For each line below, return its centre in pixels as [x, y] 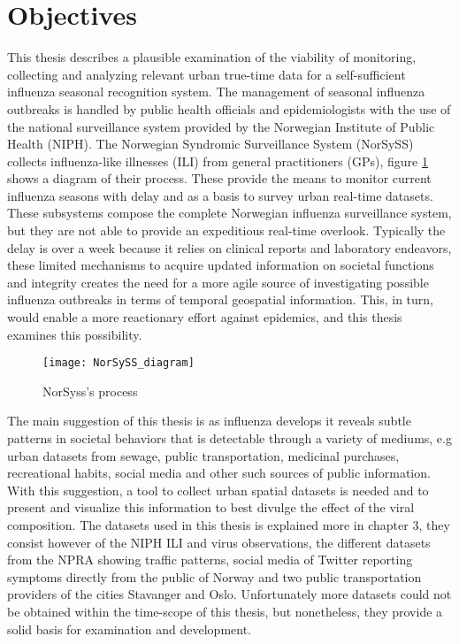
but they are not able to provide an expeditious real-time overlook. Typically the [226, 230]
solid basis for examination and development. [130, 629]
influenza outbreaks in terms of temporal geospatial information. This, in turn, [221, 299]
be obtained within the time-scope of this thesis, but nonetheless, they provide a [225, 611]
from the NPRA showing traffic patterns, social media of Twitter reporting [210, 560]
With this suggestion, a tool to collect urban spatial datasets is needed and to [218, 490]
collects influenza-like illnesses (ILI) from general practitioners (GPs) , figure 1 [218, 161]
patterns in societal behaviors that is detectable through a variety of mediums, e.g [229, 438]
